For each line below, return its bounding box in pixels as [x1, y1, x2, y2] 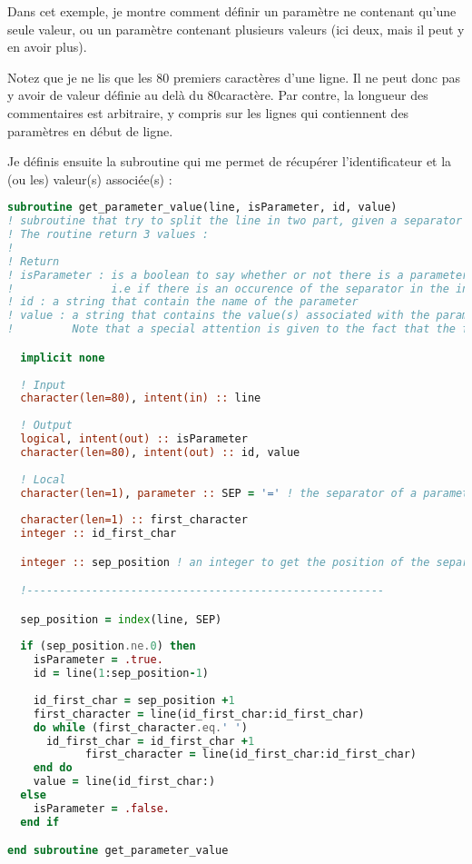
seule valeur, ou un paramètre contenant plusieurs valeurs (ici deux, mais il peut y [7, 19, 465, 38]
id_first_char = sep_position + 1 [33, 693, 235, 707]
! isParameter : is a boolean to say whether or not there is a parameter [7, 268, 469, 282]
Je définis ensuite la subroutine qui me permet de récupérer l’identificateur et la [7, 152, 452, 171]
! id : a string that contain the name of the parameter [7, 295, 359, 309]
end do [33, 761, 73, 775]
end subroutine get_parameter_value [7, 844, 229, 858]
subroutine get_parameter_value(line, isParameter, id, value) [7, 201, 398, 214]
